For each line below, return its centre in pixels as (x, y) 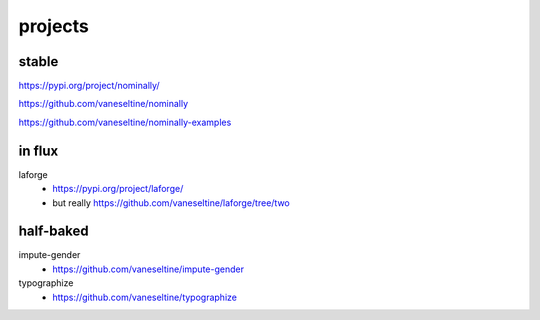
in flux (38, 150)
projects (54, 26)
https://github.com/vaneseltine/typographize (144, 297)
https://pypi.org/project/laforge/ (118, 189)
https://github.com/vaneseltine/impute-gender (148, 269)
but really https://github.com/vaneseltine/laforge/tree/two (171, 202)
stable (38, 61)
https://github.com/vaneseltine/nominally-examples (125, 122)
